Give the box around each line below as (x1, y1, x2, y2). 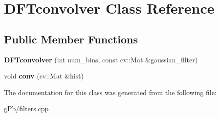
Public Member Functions (4, 31, 138, 46)
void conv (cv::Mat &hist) (4, 71, 84, 81)
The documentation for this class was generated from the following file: (4, 87, 217, 97)
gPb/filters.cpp (4, 103, 49, 114)
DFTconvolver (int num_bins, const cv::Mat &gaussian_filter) (4, 54, 198, 64)
